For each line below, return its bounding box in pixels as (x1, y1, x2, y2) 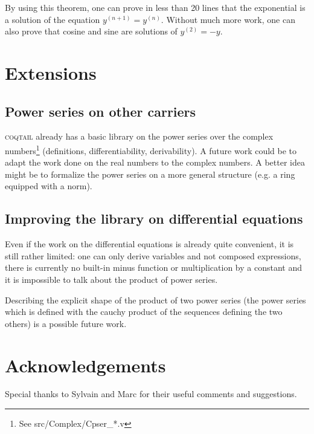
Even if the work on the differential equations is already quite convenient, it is (5, 238, 294, 250)
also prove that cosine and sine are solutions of (5, 25, 178, 37)
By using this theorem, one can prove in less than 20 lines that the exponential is (5, 1, 306, 13)
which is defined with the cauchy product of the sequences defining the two (5, 305, 283, 318)
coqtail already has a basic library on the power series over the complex (5, 130, 274, 143)
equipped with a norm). (5, 180, 92, 192)
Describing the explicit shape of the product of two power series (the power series (5, 293, 306, 306)
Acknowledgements (5, 352, 166, 377)
